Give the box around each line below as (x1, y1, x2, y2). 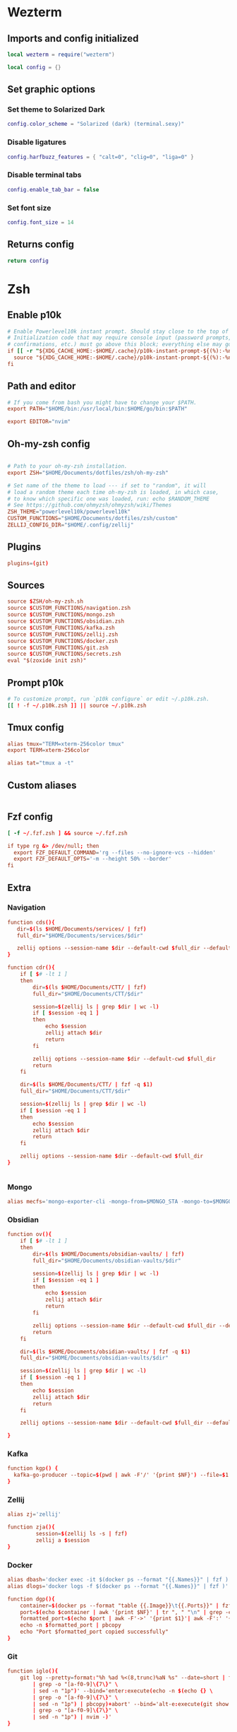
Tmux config (7, 721, 65, 734)
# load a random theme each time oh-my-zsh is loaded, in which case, (7, 488, 219, 495)
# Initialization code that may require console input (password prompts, (7, 334, 232, 341)
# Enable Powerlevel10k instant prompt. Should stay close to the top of (7, 328, 229, 335)
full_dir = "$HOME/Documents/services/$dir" (16, 932, 143, 939)
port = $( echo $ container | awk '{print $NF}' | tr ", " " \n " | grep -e (20, 1608, 232, 1615)
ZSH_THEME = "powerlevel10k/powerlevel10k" (7, 508, 131, 516)
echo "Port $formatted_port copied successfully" (20, 1628, 169, 1636)
